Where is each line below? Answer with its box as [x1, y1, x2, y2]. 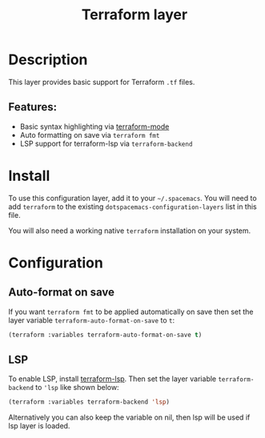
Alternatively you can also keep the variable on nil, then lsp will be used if [8, 412, 251, 422]
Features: [8, 100, 58, 114]
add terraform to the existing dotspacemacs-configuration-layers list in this [8, 202, 258, 211]
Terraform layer [81, 6, 188, 24]
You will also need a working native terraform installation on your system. [8, 226, 251, 235]
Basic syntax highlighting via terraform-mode [19, 122, 170, 131]
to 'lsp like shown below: [35, 383, 119, 392]
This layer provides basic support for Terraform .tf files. [8, 77, 195, 86]
